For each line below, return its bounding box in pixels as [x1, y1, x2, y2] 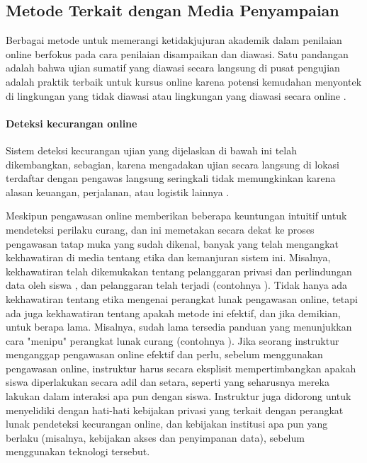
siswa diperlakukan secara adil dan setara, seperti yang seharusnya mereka [6, 375, 329, 389]
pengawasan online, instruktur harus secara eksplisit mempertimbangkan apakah [6, 360, 356, 375]
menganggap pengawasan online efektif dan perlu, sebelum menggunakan [6, 347, 323, 362]
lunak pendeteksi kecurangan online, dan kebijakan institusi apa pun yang [6, 416, 328, 431]
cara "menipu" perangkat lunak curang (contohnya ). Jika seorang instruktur [6, 333, 339, 348]
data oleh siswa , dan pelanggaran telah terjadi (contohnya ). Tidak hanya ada [6, 278, 348, 292]
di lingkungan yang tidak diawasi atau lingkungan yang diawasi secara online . [6, 88, 346, 103]
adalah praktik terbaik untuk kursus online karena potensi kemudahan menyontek [6, 74, 362, 88]
